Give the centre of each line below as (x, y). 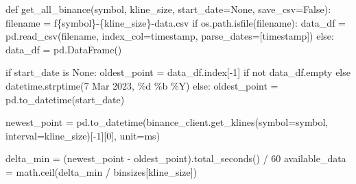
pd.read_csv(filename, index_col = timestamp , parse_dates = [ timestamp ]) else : (170, 36)
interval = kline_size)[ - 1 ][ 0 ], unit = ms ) (83, 135)
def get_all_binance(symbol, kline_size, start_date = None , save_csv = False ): (168, 9)
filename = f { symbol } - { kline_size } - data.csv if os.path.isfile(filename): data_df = (176, 22)
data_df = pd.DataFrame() (64, 49)
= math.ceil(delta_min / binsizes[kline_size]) (102, 171)
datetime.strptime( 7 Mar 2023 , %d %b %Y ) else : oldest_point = (142, 85)
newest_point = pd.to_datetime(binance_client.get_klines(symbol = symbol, (167, 122)
